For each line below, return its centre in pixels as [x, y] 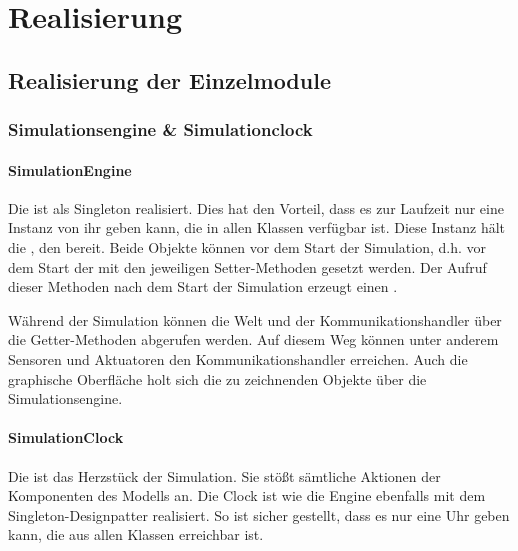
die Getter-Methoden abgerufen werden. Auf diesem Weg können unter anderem [253, 339]
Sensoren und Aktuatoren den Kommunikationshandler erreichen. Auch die [238, 358]
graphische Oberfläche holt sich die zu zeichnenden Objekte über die [217, 378]
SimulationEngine [70, 169]
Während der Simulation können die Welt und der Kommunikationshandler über [255, 319]
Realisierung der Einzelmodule [169, 79]
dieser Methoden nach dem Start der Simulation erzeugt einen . [203, 286]
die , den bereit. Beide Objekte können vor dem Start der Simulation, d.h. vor [247, 246]
